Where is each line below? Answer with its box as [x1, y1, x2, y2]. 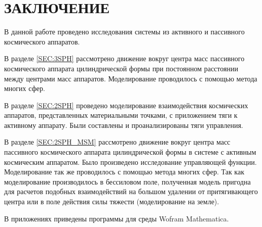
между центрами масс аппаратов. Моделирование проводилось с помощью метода [4, 73, 257, 83]
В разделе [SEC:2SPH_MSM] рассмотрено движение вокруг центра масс [4, 137, 231, 147]
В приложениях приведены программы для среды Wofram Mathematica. [4, 213, 229, 223]
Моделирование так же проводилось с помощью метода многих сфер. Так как [4, 166, 244, 177]
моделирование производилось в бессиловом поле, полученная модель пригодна [4, 176, 251, 187]
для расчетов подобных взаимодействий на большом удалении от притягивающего [4, 186, 258, 197]
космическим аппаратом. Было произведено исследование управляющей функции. [4, 156, 257, 167]
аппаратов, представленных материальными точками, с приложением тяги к [4, 110, 238, 120]
